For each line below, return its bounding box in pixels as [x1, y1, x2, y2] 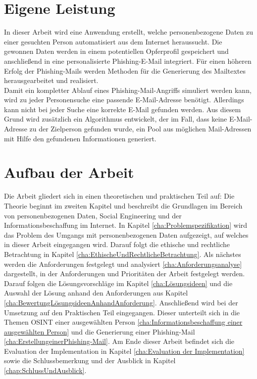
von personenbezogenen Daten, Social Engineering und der [4, 210, 182, 220]
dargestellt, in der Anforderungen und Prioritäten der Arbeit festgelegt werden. [4, 268, 245, 279]
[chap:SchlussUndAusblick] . [4, 365, 87, 376]
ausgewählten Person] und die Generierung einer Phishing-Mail [4, 326, 195, 337]
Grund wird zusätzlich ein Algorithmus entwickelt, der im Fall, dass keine [4, 114, 227, 124]
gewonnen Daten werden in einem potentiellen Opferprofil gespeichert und [4, 46, 229, 56]
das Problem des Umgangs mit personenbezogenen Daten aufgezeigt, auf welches [4, 229, 249, 240]
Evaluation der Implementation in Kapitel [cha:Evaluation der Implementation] [4, 345, 245, 356]
